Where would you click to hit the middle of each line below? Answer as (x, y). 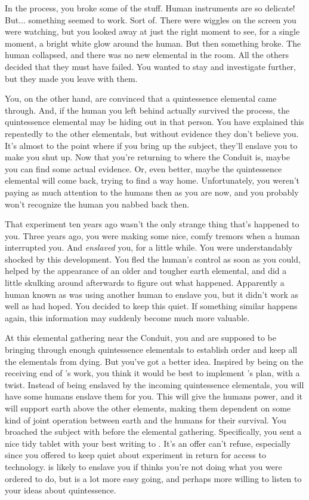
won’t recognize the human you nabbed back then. (97, 204)
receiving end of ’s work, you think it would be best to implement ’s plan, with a (152, 373)
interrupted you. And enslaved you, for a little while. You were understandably (149, 247)
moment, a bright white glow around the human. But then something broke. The (153, 43)
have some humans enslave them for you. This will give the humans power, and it (154, 396)
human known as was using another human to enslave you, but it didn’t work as (152, 294)
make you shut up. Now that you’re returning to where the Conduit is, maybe (147, 157)
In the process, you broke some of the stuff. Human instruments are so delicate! (150, 8)
